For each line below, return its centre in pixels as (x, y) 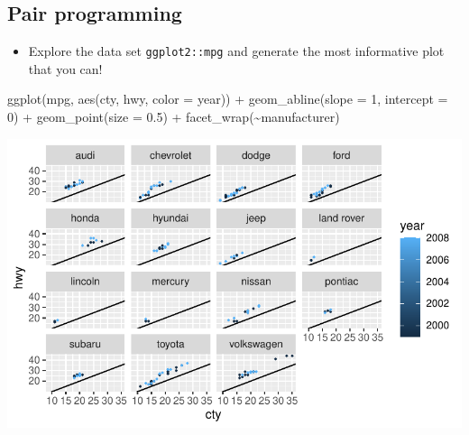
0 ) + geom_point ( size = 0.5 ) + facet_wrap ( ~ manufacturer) (174, 117)
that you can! (65, 68)
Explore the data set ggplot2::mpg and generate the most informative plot (236, 51)
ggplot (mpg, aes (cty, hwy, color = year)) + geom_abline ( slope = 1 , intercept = (228, 99)
